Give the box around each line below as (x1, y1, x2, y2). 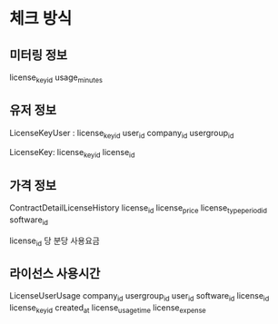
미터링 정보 (9, 47, 68, 63)
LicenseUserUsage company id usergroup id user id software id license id (9, 290, 270, 304)
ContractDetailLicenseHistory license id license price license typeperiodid (9, 202, 268, 215)
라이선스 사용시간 (9, 265, 101, 281)
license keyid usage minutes (9, 72, 103, 84)
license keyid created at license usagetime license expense (9, 302, 206, 315)
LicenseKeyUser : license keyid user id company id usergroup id (9, 127, 234, 141)
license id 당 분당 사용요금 (9, 235, 100, 248)
